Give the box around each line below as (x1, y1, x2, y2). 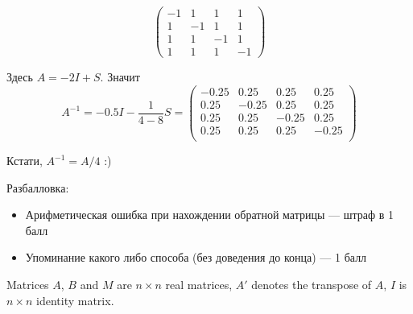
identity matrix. (36, 291, 114, 308)
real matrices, (165, 275, 233, 292)
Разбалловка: (6, 179, 69, 196)
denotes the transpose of (251, 275, 372, 292)
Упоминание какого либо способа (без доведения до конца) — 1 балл (25, 249, 367, 266)
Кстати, (6, 152, 43, 168)
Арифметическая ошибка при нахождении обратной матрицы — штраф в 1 (25, 206, 394, 223)
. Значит (100, 68, 140, 85)
